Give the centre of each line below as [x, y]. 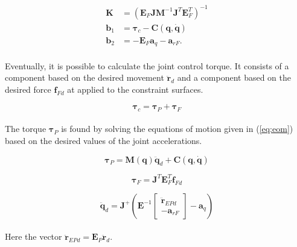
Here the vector [34, 236]
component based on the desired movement [85, 77]
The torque [26, 129]
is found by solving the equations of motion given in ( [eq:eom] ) [177, 129]
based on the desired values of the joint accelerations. [104, 141]
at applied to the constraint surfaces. [135, 89]
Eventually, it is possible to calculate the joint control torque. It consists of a [147, 65]
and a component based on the [234, 77]
